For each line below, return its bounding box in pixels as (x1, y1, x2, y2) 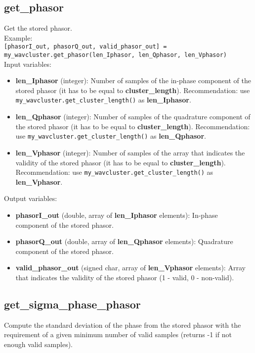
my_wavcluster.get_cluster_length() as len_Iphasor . (15, 95, 191, 105)
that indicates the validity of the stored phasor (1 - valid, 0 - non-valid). (15, 272, 234, 282)
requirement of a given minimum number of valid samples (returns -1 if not (4, 329, 232, 340)
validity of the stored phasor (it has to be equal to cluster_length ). (15, 157, 226, 167)
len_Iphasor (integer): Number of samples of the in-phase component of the (15, 75, 251, 86)
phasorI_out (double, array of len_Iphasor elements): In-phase (15, 210, 218, 220)
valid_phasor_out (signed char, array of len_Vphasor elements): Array (15, 262, 246, 273)
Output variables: (4, 193, 57, 203)
